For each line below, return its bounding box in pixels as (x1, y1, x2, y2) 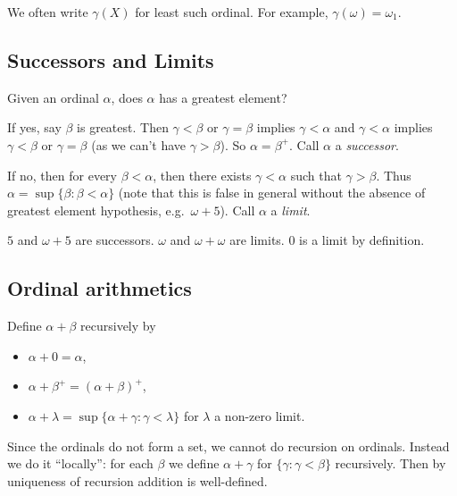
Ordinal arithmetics (7, 274, 192, 302)
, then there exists (153, 165, 252, 184)
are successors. (75, 231, 154, 249)
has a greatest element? (159, 88, 287, 106)
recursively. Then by (335, 454, 446, 473)
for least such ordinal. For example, (135, 3, 328, 21)
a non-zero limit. (214, 406, 305, 425)
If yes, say (7, 118, 62, 137)
